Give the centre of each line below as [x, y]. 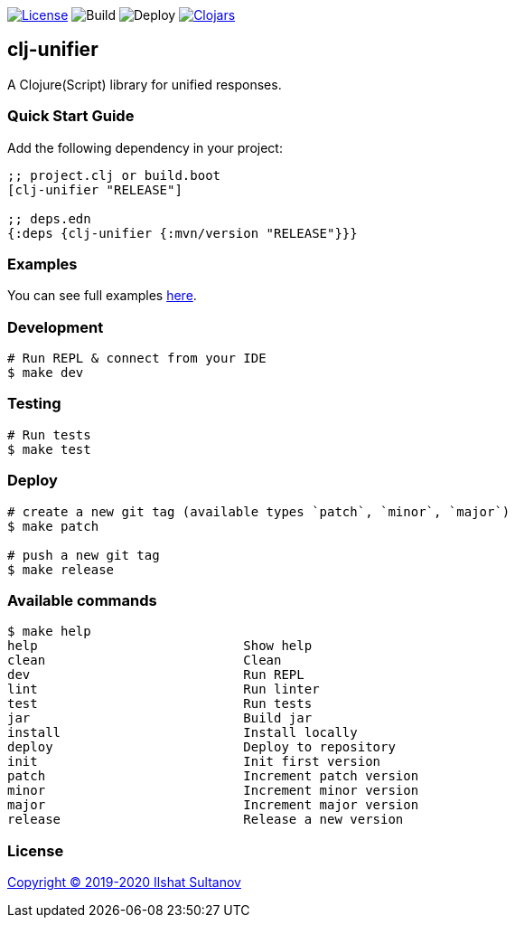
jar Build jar [160, 718]
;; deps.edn [49, 218]
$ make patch [53, 526]
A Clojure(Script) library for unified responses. [145, 84]
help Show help [160, 646]
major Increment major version [213, 805]
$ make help [49, 632]
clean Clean [145, 661]
